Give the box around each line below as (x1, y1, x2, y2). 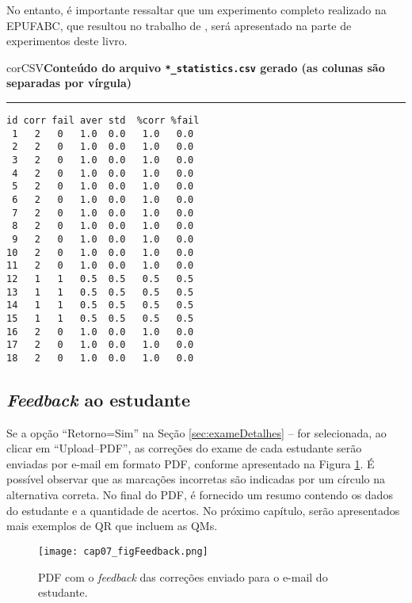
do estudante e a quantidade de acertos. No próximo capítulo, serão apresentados (6, 502, 400, 518)
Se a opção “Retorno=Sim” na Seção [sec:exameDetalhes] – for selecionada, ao (6, 424, 387, 441)
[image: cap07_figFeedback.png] (38, 545, 208, 557)
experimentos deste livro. (6, 32, 128, 49)
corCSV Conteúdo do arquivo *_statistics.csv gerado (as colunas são (6, 59, 385, 75)
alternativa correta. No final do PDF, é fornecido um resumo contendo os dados (6, 487, 393, 503)
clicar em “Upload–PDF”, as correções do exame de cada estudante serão (6, 440, 362, 456)
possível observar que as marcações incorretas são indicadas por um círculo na (6, 471, 386, 487)
